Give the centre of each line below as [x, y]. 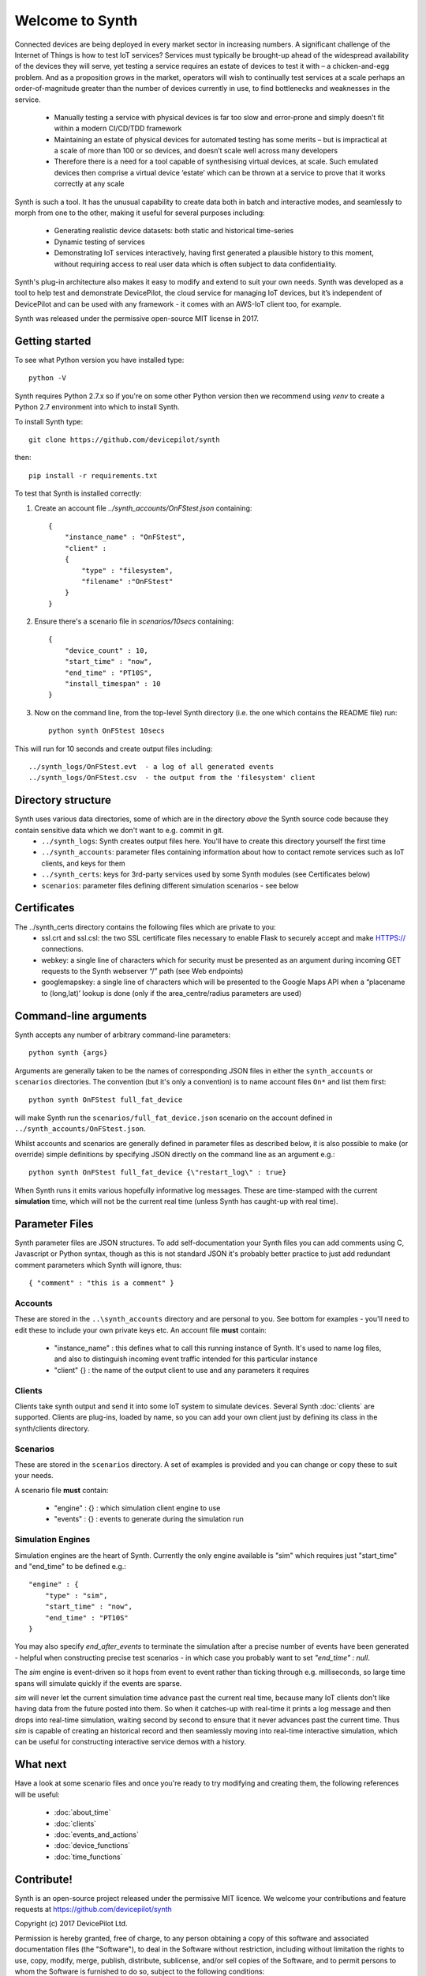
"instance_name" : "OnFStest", [125, 537]
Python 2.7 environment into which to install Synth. [97, 407]
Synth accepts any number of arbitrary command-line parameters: [123, 1035]
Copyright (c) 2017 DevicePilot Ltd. [71, 1924]
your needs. [34, 1476]
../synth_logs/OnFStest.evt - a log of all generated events [151, 766]
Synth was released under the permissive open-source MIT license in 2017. [137, 319]
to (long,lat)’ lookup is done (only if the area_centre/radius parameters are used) [172, 993]
